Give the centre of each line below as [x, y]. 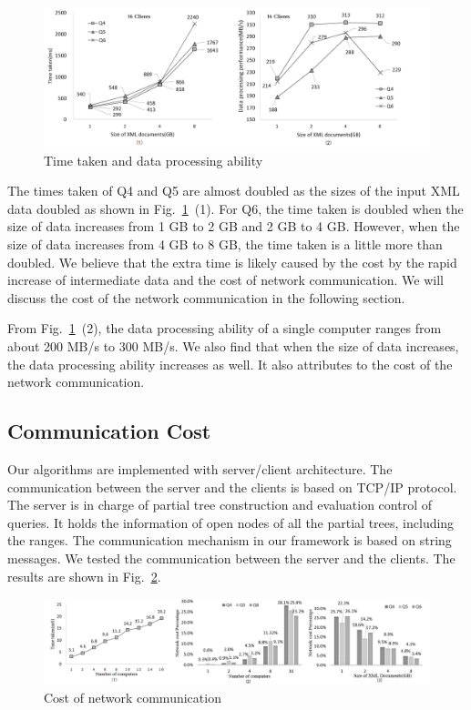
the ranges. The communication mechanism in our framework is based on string [230, 540]
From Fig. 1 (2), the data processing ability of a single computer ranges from [225, 328]
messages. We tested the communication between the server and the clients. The [231, 558]
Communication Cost [109, 431]
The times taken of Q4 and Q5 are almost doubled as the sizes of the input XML [234, 191]
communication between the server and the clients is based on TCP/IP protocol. [232, 487]
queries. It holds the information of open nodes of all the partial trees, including [231, 522]
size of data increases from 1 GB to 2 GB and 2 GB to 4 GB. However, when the [234, 226]
